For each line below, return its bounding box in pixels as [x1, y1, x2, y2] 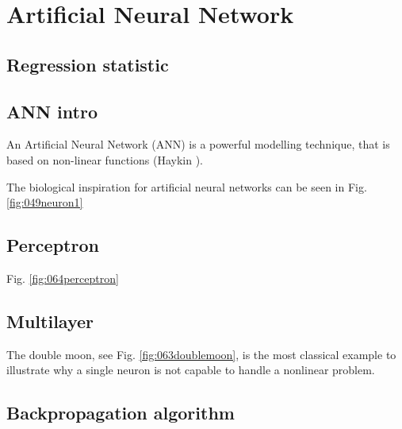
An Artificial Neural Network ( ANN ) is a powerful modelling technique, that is [6, 136, 390, 153]
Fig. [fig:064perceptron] [6, 269, 119, 286]
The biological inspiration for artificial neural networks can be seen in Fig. [6, 178, 367, 195]
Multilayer [6, 308, 94, 333]
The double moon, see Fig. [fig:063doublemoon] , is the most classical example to [6, 346, 396, 362]
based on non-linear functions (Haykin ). [6, 151, 203, 168]
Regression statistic [6, 52, 169, 76]
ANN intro [6, 99, 98, 123]
